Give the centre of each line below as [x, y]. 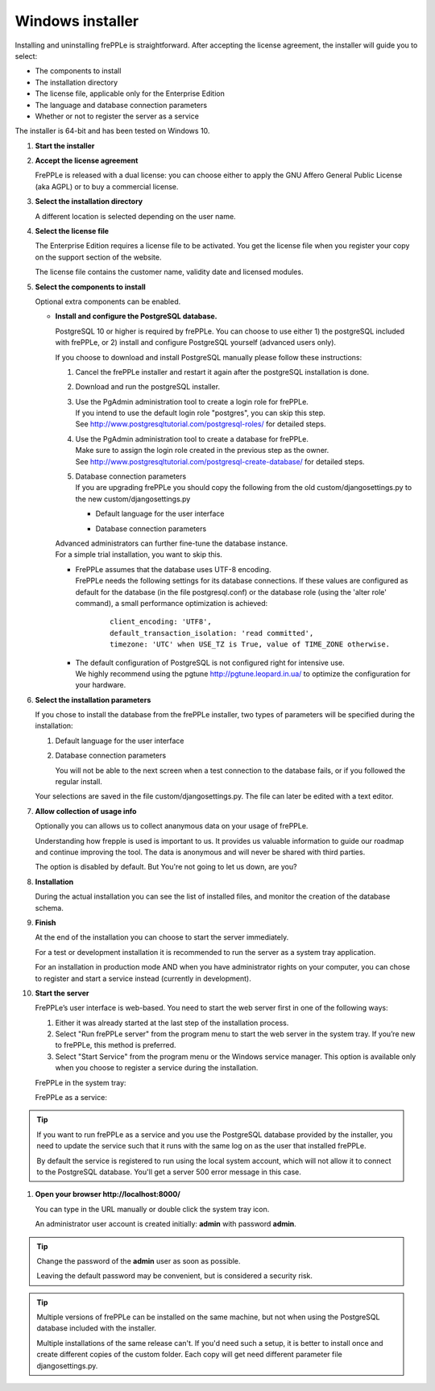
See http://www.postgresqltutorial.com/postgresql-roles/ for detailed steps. [201, 424]
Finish [46, 922]
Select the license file [72, 231]
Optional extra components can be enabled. [108, 301]
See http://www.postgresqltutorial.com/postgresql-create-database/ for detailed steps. [220, 461]
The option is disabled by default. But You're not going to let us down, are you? [166, 867]
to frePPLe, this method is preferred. [116, 1045]
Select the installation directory [89, 201]
